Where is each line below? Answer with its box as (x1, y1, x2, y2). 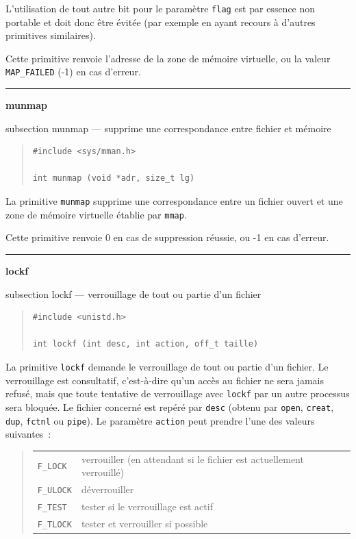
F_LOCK (37, 462, 67, 472)
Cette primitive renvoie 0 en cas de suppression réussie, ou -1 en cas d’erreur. (5, 230, 329, 245)
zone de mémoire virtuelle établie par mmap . (5, 207, 187, 221)
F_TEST (37, 502, 67, 512)
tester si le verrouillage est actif (81, 499, 213, 513)
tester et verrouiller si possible (81, 516, 208, 530)
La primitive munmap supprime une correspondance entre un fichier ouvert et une (5, 194, 343, 208)
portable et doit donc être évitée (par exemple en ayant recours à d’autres (5, 14, 316, 29)
